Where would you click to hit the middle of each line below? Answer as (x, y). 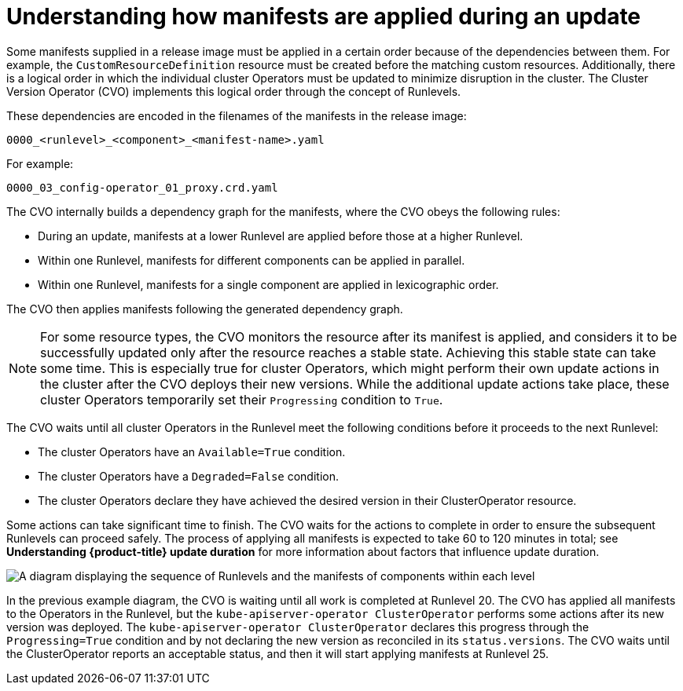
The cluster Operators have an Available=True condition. (192, 452)
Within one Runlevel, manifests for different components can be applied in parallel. (252, 260)
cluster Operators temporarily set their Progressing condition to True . (242, 399)
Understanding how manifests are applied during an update (324, 16)
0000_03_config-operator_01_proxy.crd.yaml (142, 187)
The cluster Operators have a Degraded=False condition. (188, 476)
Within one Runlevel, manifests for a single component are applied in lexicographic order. (268, 284)
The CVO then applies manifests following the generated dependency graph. (205, 309)
